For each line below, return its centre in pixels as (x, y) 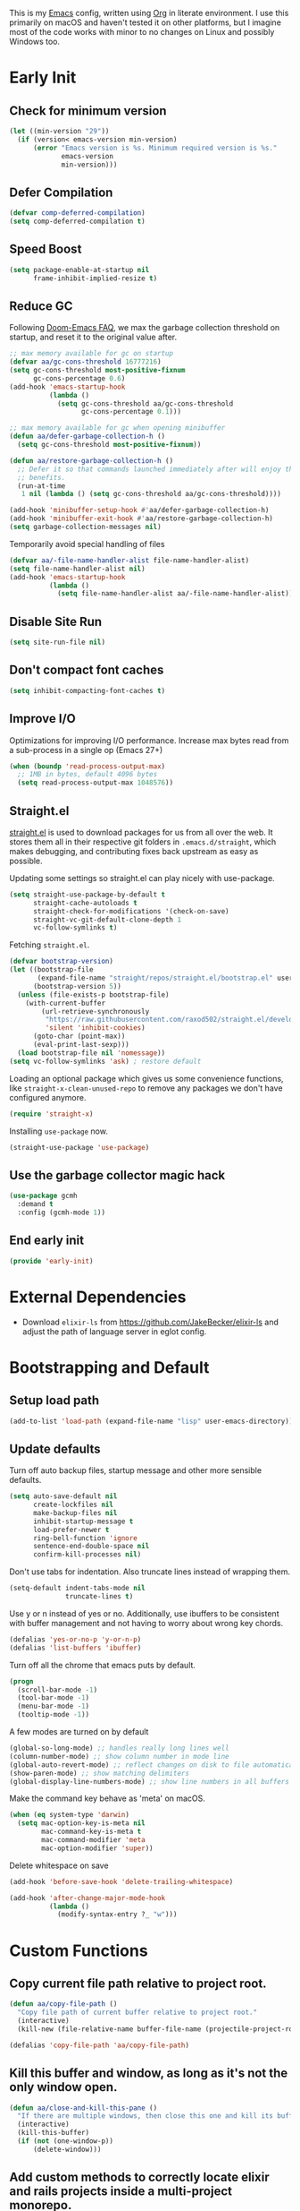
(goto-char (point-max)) (79, 1037)
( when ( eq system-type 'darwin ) (69, 1815)
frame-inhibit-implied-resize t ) (95, 278)
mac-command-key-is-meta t (92, 1832)
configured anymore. (48, 1097)
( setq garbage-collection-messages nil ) (86, 527)
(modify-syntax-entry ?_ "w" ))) (117, 1915)
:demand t (35, 1204)
